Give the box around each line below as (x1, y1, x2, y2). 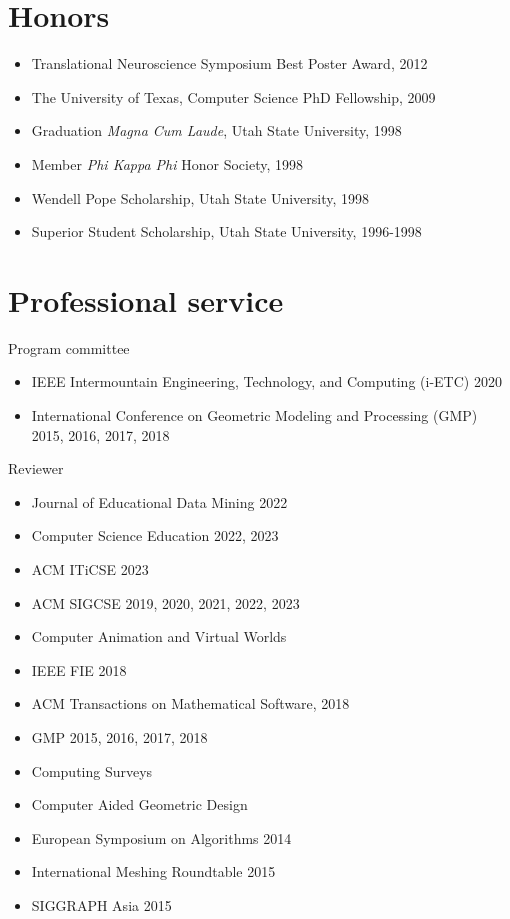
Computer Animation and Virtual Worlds (31, 626, 287, 647)
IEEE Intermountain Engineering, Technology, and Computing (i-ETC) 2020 (31, 371, 502, 392)
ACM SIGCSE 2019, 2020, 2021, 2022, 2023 (31, 592, 300, 613)
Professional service (8, 279, 284, 320)
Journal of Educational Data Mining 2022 (31, 491, 288, 512)
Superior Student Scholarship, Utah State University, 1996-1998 (31, 221, 422, 242)
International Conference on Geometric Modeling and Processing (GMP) (31, 405, 478, 425)
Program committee (8, 337, 130, 358)
